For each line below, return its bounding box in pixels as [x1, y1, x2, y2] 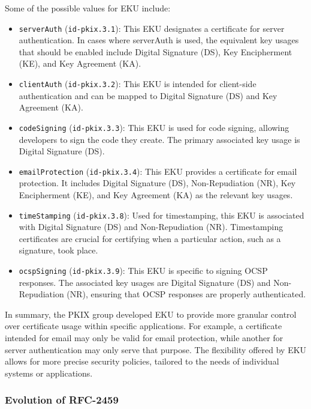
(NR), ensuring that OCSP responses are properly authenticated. [67, 288, 306, 300]
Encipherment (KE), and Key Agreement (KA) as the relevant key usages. [19, 188, 293, 201]
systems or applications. [5, 366, 93, 379]
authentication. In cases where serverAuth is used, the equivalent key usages [19, 34, 299, 46]
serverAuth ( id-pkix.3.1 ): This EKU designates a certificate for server [19, 22, 285, 34]
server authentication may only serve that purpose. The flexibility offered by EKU [5, 343, 307, 356]
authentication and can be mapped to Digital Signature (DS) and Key [19, 89, 277, 101]
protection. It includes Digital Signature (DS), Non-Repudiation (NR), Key [19, 177, 296, 189]
